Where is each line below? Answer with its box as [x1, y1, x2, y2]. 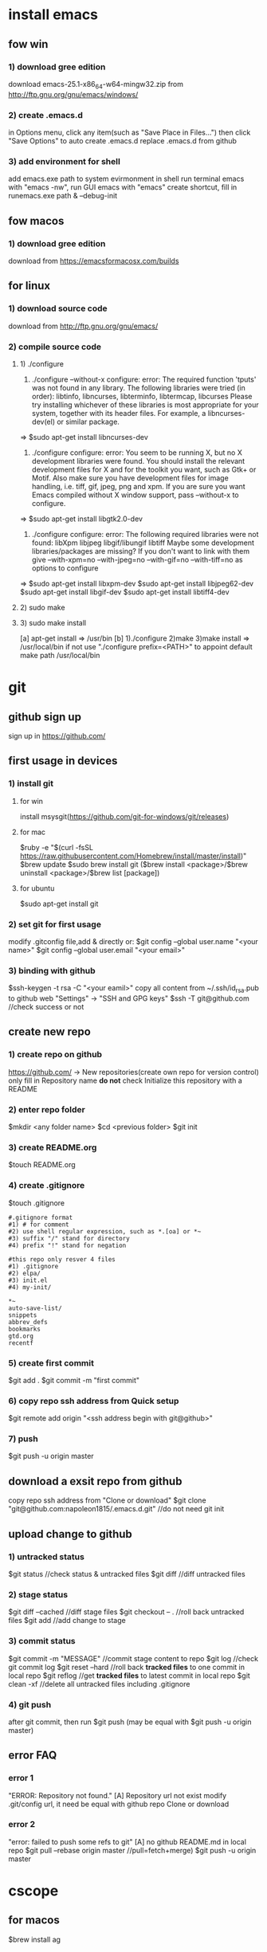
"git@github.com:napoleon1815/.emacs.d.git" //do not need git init [8, 1504, 225, 1514]
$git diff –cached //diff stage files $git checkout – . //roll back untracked [8, 1607, 245, 1617]
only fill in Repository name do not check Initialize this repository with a [8, 1076, 243, 1085]
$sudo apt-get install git [19, 899, 99, 908]
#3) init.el [8, 1276, 48, 1284]
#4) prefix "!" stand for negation [8, 1241, 127, 1249]
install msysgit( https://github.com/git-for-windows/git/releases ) [19, 811, 230, 821]
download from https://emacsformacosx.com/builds [8, 256, 179, 265]
